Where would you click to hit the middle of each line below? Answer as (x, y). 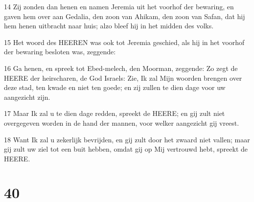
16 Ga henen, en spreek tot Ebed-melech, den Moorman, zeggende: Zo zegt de (121, 68)
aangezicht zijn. (27, 97)
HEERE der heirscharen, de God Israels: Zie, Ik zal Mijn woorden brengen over (123, 78)
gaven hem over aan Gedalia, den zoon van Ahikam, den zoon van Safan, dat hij (125, 16)
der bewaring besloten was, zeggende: (60, 52)
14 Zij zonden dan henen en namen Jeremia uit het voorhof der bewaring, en (119, 6)
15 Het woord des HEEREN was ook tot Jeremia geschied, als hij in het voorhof (124, 42)
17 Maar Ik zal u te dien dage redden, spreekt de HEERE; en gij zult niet (115, 113)
